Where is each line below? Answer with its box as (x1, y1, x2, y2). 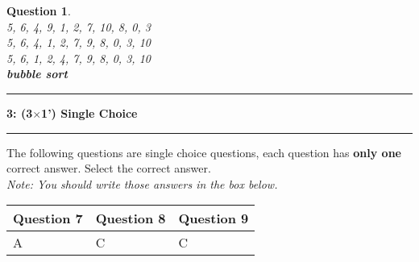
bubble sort (6, 65, 68, 82)
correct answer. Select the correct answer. (6, 160, 211, 177)
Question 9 (178, 209, 249, 228)
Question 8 (95, 209, 166, 228)
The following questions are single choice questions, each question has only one (6, 143, 401, 160)
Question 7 (13, 209, 83, 228)
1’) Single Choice (41, 104, 138, 121)
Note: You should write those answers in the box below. (6, 175, 278, 192)
